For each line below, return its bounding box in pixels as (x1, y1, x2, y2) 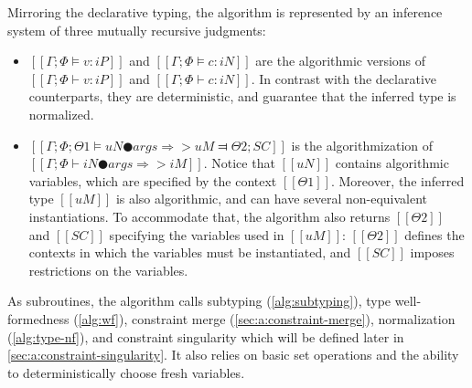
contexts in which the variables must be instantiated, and (28, 243, 351, 262)
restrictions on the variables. (28, 260, 188, 279)
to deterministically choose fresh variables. (7, 362, 245, 382)
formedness (7, 309, 70, 328)
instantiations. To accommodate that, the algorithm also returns (28, 206, 391, 225)
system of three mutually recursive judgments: (7, 20, 266, 39)
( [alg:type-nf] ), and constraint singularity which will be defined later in (7, 327, 404, 346)
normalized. (28, 104, 94, 123)
